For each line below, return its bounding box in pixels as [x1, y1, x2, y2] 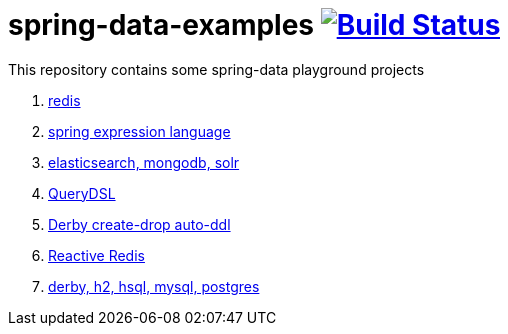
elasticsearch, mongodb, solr [48, 153, 240, 171]
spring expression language [48, 122, 231, 140]
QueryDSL [48, 184, 116, 202]
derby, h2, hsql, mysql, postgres [48, 277, 260, 295]
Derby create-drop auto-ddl [48, 215, 231, 233]
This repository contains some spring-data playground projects [8, 60, 425, 78]
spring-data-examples [8, 8, 315, 42]
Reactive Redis [48, 246, 145, 264]
